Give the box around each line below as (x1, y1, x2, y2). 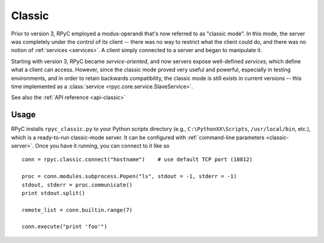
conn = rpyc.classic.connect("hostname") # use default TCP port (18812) (22, 156, 253, 163)
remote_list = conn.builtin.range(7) (22, 206, 133, 213)
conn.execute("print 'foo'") (22, 223, 107, 230)
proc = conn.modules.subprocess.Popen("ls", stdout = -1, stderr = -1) (22, 173, 237, 180)
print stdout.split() (22, 190, 85, 196)
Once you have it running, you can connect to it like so (35, 142, 170, 149)
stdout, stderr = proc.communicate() (22, 181, 133, 188)
